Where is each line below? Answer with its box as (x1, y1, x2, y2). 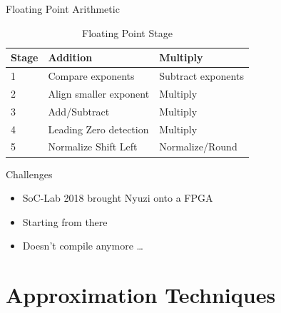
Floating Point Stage (82, 25, 173, 40)
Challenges (6, 166, 53, 181)
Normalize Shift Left (48, 139, 138, 154)
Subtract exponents (159, 68, 244, 83)
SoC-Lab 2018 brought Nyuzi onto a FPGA (22, 190, 213, 205)
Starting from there (22, 214, 108, 229)
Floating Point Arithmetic (6, 1, 120, 16)
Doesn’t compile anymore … (22, 238, 143, 253)
